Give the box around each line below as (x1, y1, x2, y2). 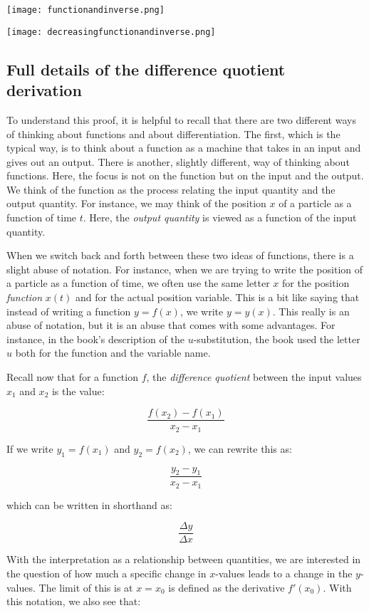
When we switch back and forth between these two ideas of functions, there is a (6, 248, 354, 263)
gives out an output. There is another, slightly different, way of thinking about (6, 154, 350, 169)
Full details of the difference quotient (6, 58, 286, 80)
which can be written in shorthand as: (6, 497, 172, 512)
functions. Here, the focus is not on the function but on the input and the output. (6, 168, 364, 183)
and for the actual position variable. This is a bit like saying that (75, 290, 360, 305)
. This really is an (272, 303, 350, 318)
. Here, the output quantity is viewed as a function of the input (83, 210, 357, 225)
